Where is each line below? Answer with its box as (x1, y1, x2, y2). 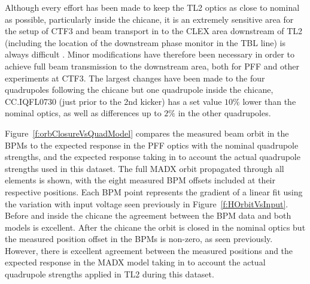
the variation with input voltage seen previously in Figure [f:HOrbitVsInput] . (5, 197, 288, 210)
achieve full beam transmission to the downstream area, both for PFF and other (5, 59, 299, 72)
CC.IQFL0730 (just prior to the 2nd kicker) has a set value (5, 95, 222, 107)
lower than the (242, 95, 296, 107)
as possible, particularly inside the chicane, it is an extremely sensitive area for (5, 13, 294, 25)
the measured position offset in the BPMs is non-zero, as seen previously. (5, 232, 273, 245)
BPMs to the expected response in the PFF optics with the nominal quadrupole (5, 138, 299, 151)
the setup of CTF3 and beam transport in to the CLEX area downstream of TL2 (5, 25, 302, 37)
